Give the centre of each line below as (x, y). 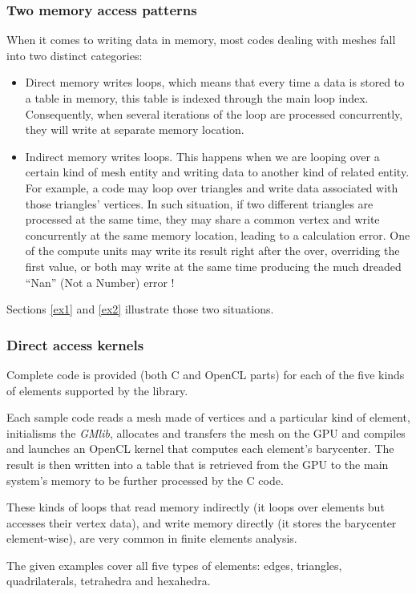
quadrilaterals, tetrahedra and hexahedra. (109, 581)
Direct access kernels (75, 344)
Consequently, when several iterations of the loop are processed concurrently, (214, 113)
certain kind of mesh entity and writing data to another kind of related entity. (217, 172)
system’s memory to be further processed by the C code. (145, 480)
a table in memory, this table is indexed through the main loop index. (197, 98)
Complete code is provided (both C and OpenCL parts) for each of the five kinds (206, 374)
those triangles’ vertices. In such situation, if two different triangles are (199, 203)
